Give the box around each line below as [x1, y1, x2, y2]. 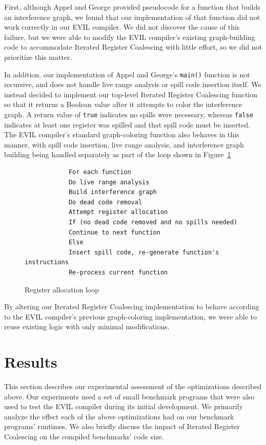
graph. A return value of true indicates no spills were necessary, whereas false [4, 109, 253, 119]
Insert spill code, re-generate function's [68, 248, 219, 256]
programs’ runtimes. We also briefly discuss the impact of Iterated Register [4, 421, 240, 432]
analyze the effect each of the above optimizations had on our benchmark [4, 411, 234, 421]
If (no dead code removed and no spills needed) [68, 219, 238, 226]
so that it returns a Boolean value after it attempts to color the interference [4, 99, 242, 110]
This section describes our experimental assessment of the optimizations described [4, 381, 262, 392]
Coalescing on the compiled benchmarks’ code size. [4, 431, 164, 442]
